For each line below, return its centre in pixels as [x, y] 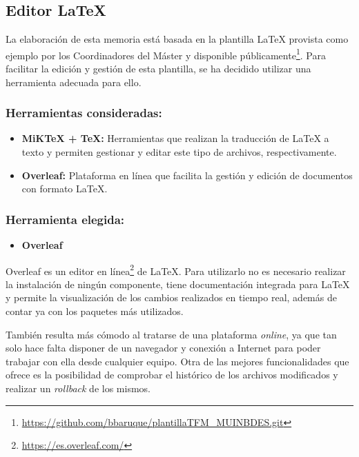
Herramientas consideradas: [84, 113]
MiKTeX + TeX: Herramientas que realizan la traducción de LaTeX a [175, 138]
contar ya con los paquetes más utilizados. [95, 311]
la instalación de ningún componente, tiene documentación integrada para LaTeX [178, 284]
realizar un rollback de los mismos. [78, 388]
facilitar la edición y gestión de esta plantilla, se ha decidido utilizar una [158, 69]
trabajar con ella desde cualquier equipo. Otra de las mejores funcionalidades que [177, 361]
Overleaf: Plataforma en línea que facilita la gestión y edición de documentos [187, 175]
